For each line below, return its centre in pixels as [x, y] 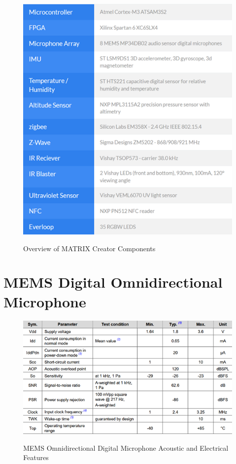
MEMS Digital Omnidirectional [113, 282]
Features [36, 457]
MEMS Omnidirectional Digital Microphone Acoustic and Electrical [126, 447]
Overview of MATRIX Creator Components [89, 248]
